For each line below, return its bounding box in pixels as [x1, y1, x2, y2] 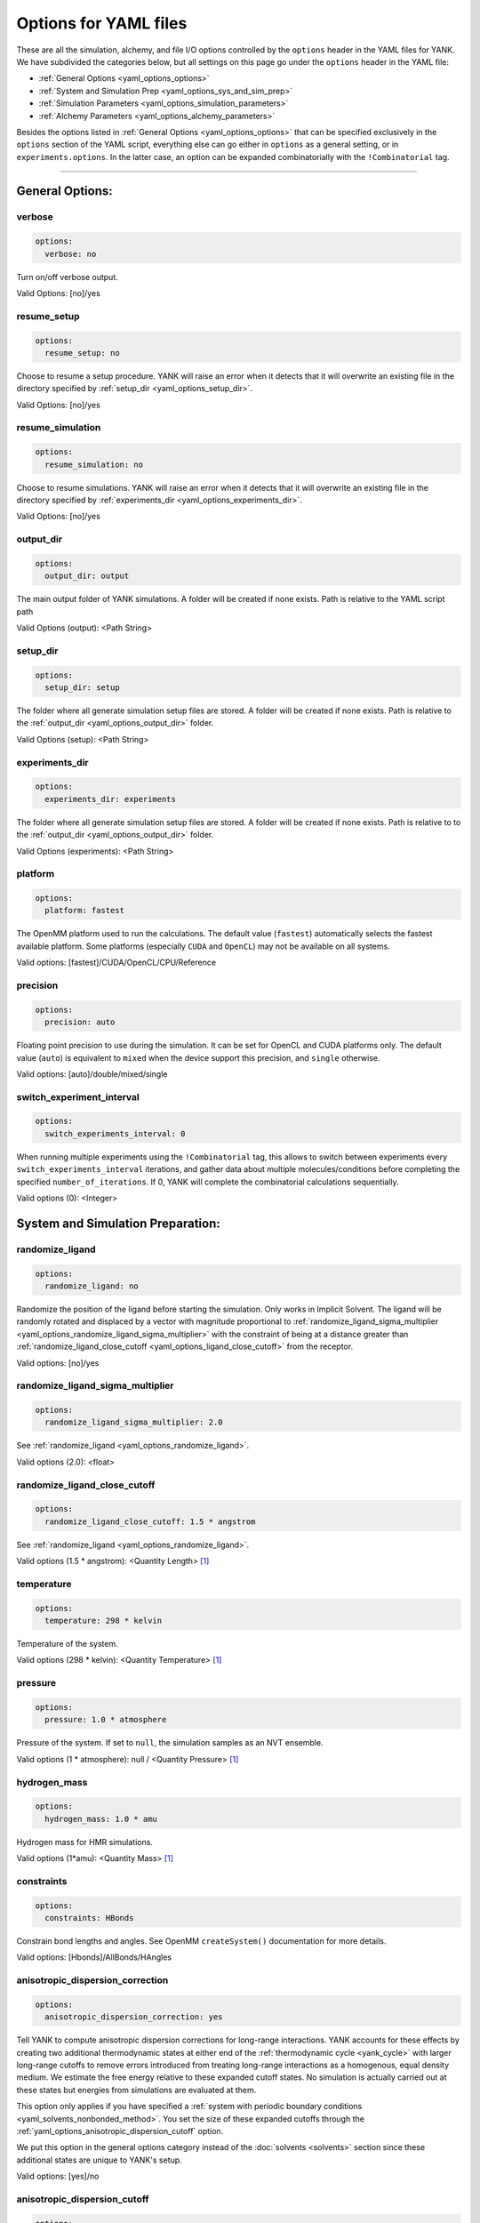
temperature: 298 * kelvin [44, 1616, 163, 1626]
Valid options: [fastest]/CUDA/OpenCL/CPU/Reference [16, 957, 217, 968]
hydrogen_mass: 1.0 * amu [44, 1814, 157, 1824]
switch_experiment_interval [16, 1090, 140, 1103]
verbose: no [44, 249, 97, 259]
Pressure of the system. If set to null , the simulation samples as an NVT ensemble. [16, 1737, 324, 1748]
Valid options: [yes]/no [16, 2171, 100, 2182]
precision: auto [44, 1017, 116, 1027]
